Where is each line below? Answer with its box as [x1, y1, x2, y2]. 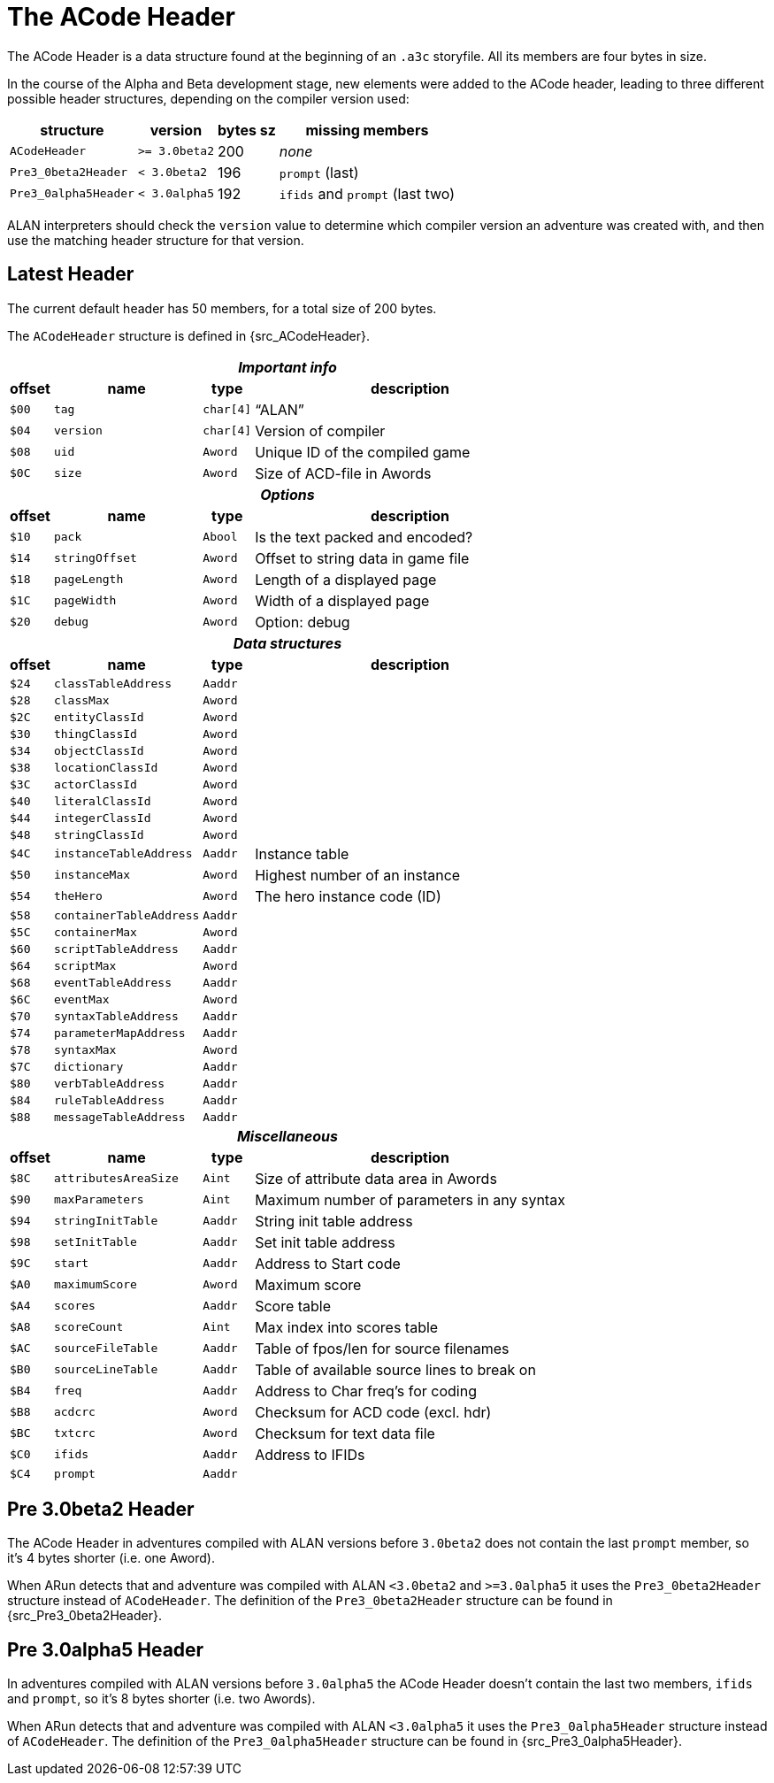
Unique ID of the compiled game [255, 442, 471, 461]
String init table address [255, 1211, 413, 1230]
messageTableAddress [53, 1110, 186, 1124]
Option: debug [255, 612, 350, 631]
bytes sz [217, 120, 276, 139]
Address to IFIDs [255, 1445, 365, 1464]
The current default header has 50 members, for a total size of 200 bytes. [7, 300, 437, 316]
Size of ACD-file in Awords [255, 464, 432, 482]
